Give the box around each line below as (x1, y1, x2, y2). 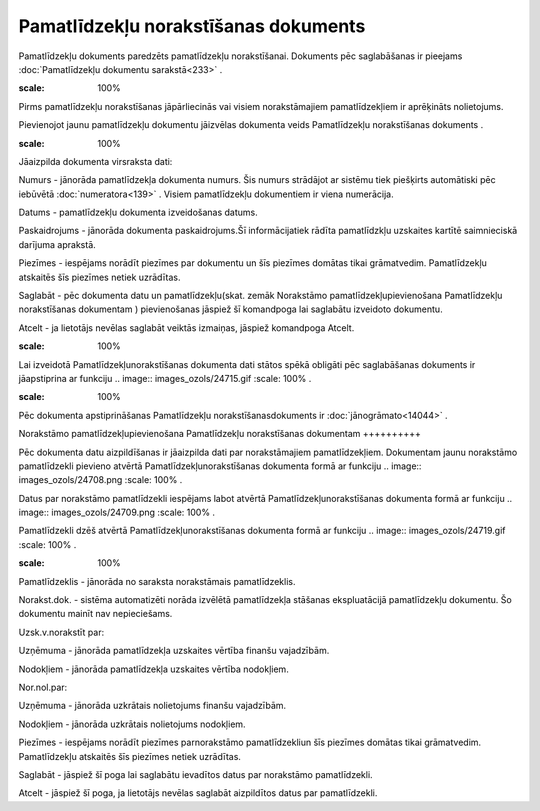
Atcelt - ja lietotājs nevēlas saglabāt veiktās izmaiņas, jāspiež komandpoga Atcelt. (18, 321, 355, 334)
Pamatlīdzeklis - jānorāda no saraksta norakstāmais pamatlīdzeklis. (18, 575, 296, 587)
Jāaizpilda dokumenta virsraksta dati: (18, 155, 173, 167)
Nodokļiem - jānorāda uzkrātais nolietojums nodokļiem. (18, 718, 246, 730)
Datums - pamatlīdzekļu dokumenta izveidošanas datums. (18, 206, 259, 219)
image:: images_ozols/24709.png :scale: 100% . (18, 506, 215, 519)
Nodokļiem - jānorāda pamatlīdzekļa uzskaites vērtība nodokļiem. (18, 663, 289, 675)
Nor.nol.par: (18, 681, 68, 693)
